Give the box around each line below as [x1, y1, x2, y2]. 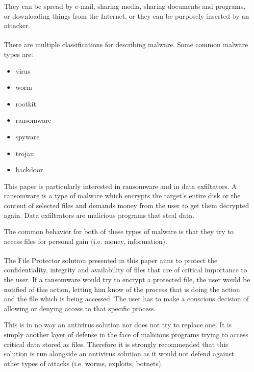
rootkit [15, 98, 36, 108]
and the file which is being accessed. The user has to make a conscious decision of [4, 293, 249, 304]
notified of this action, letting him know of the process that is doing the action [4, 284, 240, 294]
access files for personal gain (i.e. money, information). [4, 236, 167, 246]
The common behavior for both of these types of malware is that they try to [4, 226, 234, 237]
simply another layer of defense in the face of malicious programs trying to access [4, 329, 249, 340]
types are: [4, 49, 33, 59]
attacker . [4, 20, 30, 30]
